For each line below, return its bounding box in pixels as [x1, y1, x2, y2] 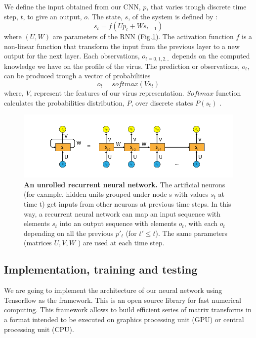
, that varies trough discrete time [146, 1, 247, 11]
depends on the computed [171, 51, 250, 61]
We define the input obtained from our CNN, [4, 1, 141, 11]
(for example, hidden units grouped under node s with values [24, 189, 209, 199]
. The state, [87, 11, 123, 21]
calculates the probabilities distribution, [4, 97, 125, 108]
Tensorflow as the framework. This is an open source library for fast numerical [4, 294, 241, 305]
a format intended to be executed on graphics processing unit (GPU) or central [4, 314, 244, 325]
